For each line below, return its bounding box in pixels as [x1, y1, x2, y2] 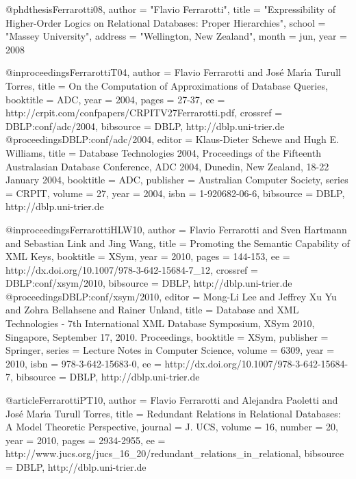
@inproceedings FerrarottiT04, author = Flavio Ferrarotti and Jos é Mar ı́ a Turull [5, 65, 341, 79]
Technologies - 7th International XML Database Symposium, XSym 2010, [5, 316, 315, 331]
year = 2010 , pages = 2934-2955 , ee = [5, 432, 166, 447]
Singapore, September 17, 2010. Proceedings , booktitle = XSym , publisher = [5, 329, 329, 344]
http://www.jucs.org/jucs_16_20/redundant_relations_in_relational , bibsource [5, 446, 344, 461]
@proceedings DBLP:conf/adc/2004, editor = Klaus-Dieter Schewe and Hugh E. [5, 132, 339, 146]
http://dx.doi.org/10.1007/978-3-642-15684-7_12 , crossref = [5, 262, 258, 276]
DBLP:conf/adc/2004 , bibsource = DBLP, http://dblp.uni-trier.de [5, 118, 285, 133]
